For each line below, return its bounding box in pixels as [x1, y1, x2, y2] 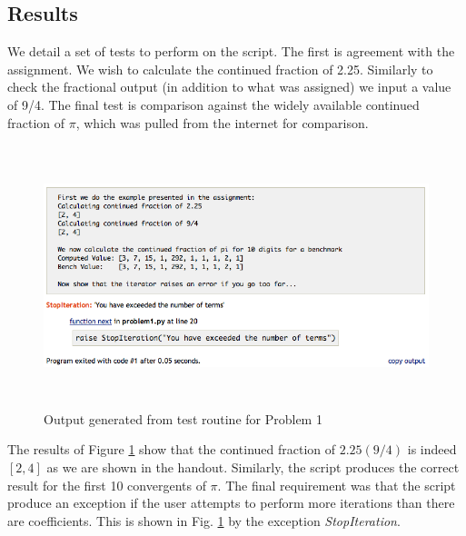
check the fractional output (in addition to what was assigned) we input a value [7, 77, 451, 96]
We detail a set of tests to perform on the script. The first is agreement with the [7, 42, 455, 61]
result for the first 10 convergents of [7, 475, 206, 494]
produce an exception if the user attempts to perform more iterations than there [7, 493, 455, 512]
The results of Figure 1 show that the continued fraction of [7, 440, 336, 459]
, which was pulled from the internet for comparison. [75, 113, 369, 132]
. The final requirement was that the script [217, 475, 456, 494]
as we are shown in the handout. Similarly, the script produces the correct [46, 457, 460, 476]
